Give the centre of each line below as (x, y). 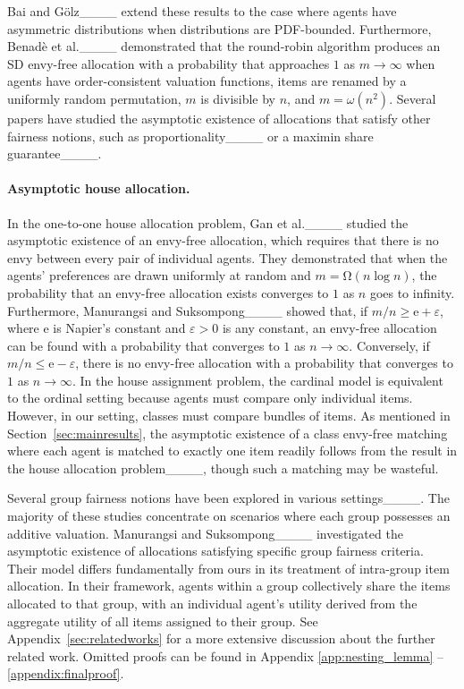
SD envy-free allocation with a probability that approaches (169, 63)
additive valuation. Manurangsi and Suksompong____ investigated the (205, 533)
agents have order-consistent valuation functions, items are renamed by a (207, 81)
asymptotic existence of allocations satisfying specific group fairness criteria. (215, 551)
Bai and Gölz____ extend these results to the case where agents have (202, 11)
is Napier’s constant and (119, 328)
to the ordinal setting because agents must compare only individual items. (210, 398)
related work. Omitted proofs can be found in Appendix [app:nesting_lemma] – (226, 655)
